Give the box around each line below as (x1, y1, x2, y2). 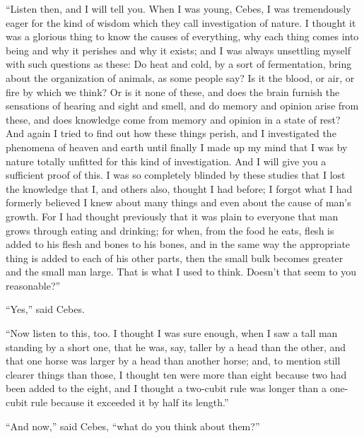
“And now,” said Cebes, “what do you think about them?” (6, 418, 260, 433)
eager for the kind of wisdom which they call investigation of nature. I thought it (6, 15, 356, 30)
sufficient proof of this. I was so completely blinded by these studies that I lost (6, 167, 346, 182)
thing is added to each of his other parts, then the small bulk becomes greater (6, 250, 344, 265)
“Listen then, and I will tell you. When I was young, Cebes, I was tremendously (6, 1, 351, 16)
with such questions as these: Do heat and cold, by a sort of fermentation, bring (6, 57, 352, 71)
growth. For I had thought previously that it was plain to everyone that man (6, 208, 339, 223)
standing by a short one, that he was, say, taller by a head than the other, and (6, 339, 346, 354)
